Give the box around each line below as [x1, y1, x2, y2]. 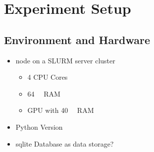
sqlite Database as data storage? [15, 138, 114, 149]
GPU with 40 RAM [27, 105, 94, 115]
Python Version [15, 121, 63, 132]
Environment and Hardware [4, 32, 151, 47]
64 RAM [27, 88, 60, 99]
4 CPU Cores [27, 72, 68, 82]
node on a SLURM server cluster [15, 55, 115, 65]
